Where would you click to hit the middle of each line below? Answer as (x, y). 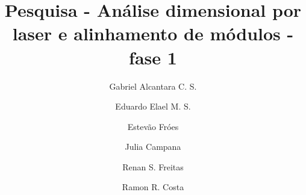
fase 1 (153, 57)
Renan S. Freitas (153, 166)
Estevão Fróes (153, 126)
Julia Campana (153, 147)
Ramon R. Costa (153, 187)
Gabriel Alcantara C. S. (153, 86)
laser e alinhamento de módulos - (153, 33)
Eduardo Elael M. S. (153, 106)
